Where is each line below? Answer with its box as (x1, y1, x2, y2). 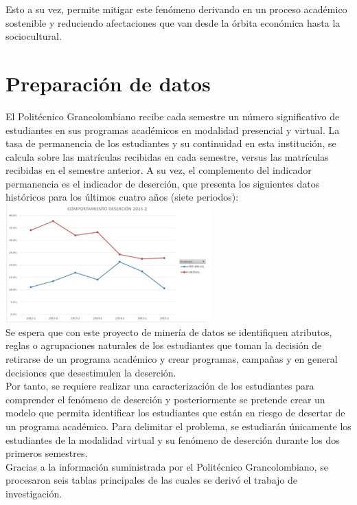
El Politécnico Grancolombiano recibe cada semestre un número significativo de (5, 109, 340, 123)
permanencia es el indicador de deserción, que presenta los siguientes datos (5, 176, 320, 190)
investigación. (5, 486, 62, 500)
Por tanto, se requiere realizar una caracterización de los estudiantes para (5, 379, 314, 393)
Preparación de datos (5, 69, 211, 97)
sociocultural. (5, 29, 62, 43)
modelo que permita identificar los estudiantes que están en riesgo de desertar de (5, 405, 345, 420)
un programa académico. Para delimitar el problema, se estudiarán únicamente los (5, 418, 352, 433)
